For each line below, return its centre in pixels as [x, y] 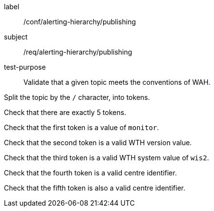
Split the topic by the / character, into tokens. [77, 97]
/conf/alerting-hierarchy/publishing [80, 22]
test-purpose [25, 67]
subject [16, 37]
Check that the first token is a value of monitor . [82, 127]
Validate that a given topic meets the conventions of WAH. [117, 82]
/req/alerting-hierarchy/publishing [78, 52]
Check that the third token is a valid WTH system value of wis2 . [107, 158]
